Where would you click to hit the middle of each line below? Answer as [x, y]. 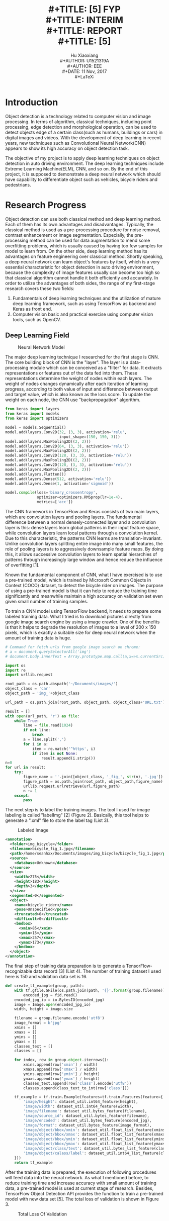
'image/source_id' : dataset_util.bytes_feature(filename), [87, 1116]
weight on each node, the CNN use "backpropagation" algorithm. [73, 400]
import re [16, 670]
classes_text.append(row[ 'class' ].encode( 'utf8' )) [77, 1083]
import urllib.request [29, 675]
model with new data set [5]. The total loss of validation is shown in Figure [82, 1199]
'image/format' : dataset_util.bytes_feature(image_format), [88, 1125]
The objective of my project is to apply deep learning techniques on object [82, 158]
